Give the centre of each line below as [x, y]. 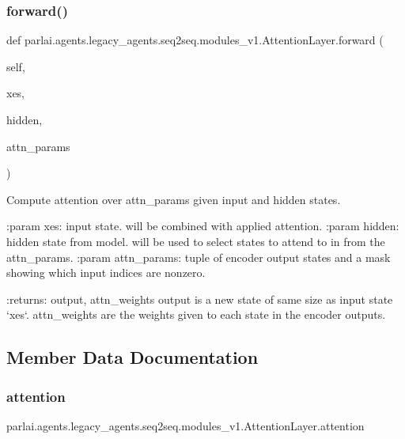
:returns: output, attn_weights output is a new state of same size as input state [200, 299]
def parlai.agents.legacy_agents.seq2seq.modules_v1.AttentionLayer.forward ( [195, 40]
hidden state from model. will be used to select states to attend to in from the [196, 241]
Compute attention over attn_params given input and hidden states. [174, 199]
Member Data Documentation [132, 357]
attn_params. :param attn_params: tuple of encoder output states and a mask [199, 257]
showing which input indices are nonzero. [106, 272]
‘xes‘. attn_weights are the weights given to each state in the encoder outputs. [196, 314]
